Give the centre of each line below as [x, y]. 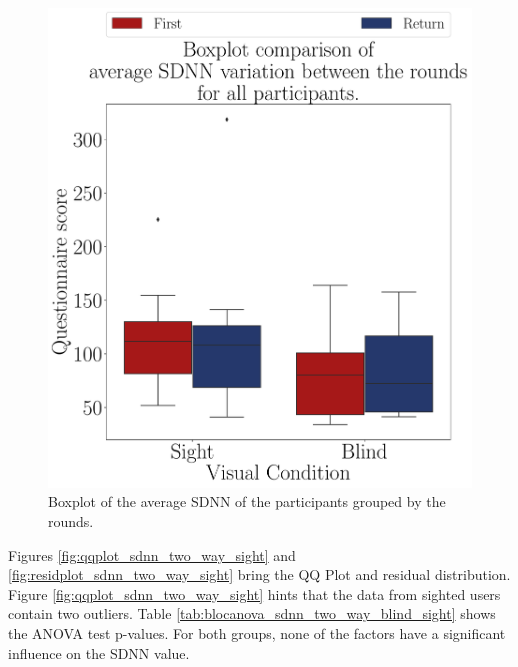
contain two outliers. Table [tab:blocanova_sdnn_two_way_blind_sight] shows [252, 613]
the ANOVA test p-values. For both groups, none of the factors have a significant [257, 632]
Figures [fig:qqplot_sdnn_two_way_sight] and [152, 554]
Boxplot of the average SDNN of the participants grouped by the [247, 501]
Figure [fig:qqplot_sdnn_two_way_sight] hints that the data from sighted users [254, 593]
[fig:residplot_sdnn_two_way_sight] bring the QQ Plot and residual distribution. [259, 574]
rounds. [71, 520]
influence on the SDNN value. [99, 652]
